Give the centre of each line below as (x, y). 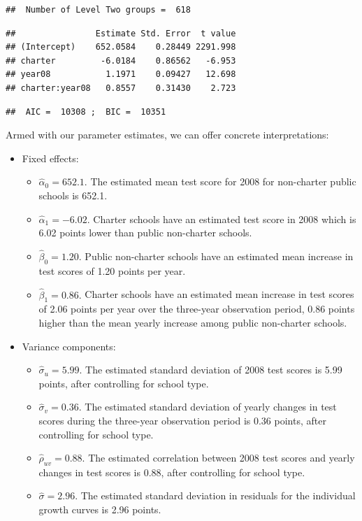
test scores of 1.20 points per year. (112, 270)
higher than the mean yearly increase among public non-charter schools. (193, 322)
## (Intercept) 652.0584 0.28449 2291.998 (121, 47)
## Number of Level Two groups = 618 (98, 10)
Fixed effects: (50, 158)
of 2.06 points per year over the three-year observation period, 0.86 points (197, 309)
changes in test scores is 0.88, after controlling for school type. (172, 472)
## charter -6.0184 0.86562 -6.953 (121, 60)
